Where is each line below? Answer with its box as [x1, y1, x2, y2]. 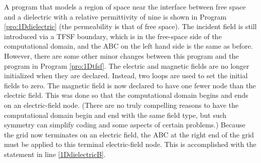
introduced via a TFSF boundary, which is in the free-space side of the [4, 31, 222, 41]
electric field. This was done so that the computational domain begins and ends [4, 90, 248, 100]
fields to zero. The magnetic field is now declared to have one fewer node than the [4, 80, 256, 90]
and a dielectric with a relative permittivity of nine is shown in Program [4, 11, 227, 22]
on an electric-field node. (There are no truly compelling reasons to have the [4, 99, 238, 110]
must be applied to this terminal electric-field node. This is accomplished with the [4, 139, 256, 149]
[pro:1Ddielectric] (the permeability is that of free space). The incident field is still [4, 21, 257, 32]
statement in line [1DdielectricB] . [4, 148, 106, 159]
